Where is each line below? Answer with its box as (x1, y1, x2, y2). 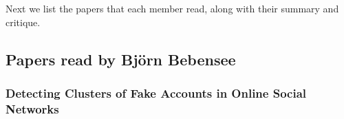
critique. (6, 14, 41, 29)
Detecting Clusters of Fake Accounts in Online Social (6, 84, 307, 101)
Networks (6, 100, 59, 117)
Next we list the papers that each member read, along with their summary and (6, 1, 339, 15)
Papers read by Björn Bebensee (6, 48, 236, 69)
